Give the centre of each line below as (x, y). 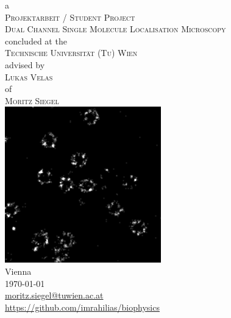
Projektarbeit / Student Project (70, 17)
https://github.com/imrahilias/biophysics (82, 307)
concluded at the (36, 41)
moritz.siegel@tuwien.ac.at (54, 295)
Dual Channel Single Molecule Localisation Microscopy (116, 29)
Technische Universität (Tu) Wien (71, 53)
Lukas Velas (29, 76)
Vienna (18, 271)
